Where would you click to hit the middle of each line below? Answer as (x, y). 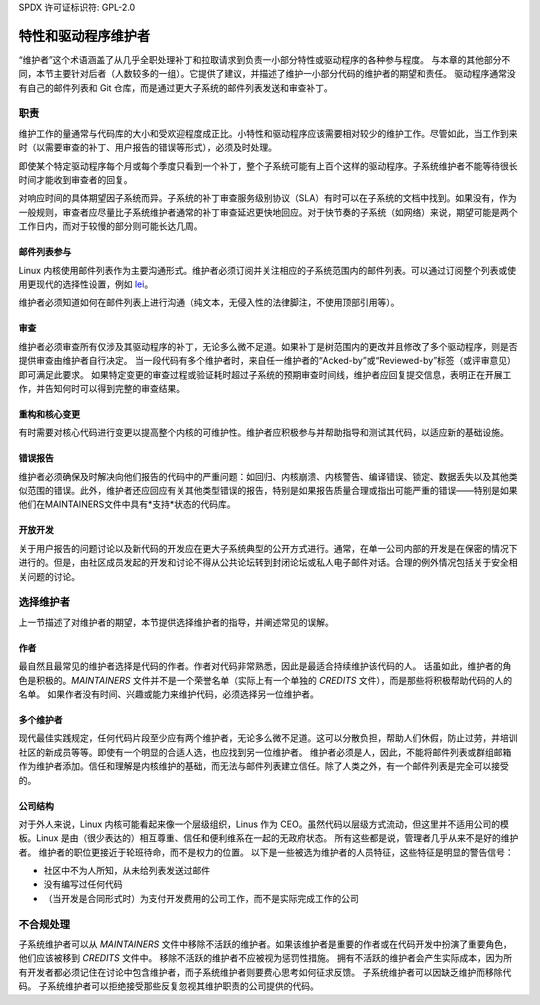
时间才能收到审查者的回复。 (75, 179)
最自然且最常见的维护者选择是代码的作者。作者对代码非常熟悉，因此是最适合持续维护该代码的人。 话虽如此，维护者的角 (265, 666)
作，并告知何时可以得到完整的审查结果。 (101, 388)
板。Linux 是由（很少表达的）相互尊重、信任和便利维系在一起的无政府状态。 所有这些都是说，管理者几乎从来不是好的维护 (268, 838)
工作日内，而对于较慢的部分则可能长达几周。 (110, 226)
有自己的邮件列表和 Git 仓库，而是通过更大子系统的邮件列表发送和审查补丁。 (176, 87)
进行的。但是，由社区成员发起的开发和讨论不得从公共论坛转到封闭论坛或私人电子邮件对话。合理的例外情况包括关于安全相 (268, 562)
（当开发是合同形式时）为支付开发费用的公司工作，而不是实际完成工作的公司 (201, 898)
